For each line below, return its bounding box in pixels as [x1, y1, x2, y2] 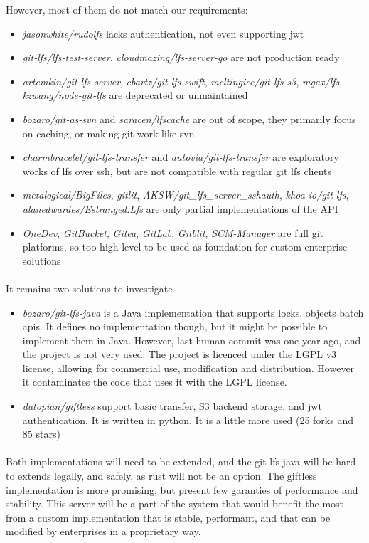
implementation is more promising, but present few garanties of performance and [6, 482, 358, 497]
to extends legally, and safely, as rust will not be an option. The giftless [6, 468, 317, 483]
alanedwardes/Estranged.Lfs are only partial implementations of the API [22, 201, 338, 216]
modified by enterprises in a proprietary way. [6, 524, 201, 539]
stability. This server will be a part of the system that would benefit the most [6, 496, 344, 511]
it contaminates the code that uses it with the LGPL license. [22, 374, 287, 389]
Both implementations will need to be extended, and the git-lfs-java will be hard [6, 454, 356, 469]
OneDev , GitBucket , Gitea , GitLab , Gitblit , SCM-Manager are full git [22, 225, 323, 240]
